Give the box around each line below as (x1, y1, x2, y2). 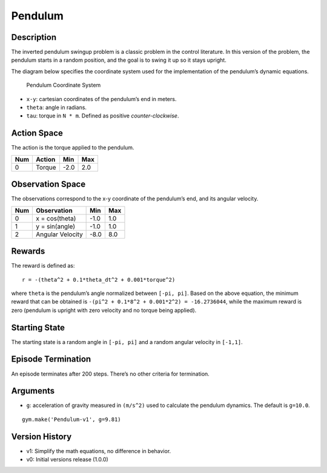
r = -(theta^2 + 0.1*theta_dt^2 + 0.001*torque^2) (22, 276, 176, 283)
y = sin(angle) (35, 222, 76, 230)
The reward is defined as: (11, 262, 75, 270)
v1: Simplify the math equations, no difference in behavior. (26, 447, 171, 454)
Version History (11, 431, 72, 442)
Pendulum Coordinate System (26, 82, 101, 89)
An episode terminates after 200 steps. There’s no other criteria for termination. (11, 370, 210, 377)
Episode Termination (11, 354, 91, 365)
